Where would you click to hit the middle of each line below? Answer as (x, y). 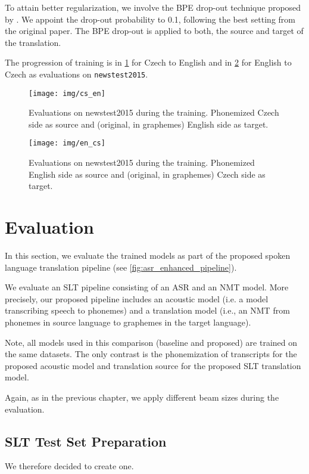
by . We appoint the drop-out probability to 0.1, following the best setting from (150, 19)
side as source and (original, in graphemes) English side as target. (149, 124)
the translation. (33, 42)
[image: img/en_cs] (67, 143)
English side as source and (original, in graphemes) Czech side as (147, 174)
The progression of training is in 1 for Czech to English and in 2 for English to (148, 62)
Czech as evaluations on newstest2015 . (77, 74)
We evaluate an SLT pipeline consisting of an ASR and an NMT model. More (147, 287)
